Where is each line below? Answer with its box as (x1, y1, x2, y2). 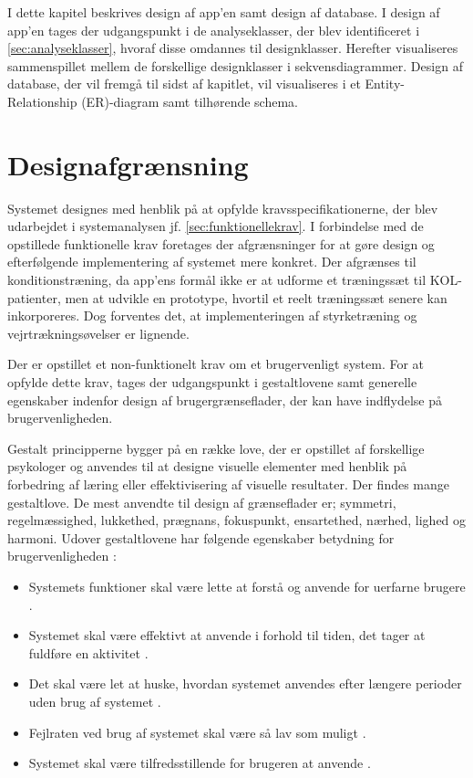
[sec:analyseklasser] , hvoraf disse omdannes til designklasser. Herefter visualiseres (7, 38, 458, 58)
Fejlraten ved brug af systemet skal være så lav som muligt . (28, 722, 366, 741)
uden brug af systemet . (28, 691, 161, 710)
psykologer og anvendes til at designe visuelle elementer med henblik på (7, 457, 407, 476)
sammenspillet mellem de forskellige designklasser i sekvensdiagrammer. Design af (7, 56, 463, 75)
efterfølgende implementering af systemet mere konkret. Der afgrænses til (7, 252, 416, 271)
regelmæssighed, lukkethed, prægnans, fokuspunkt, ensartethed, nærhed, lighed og (7, 510, 467, 530)
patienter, (7, 288, 61, 307)
